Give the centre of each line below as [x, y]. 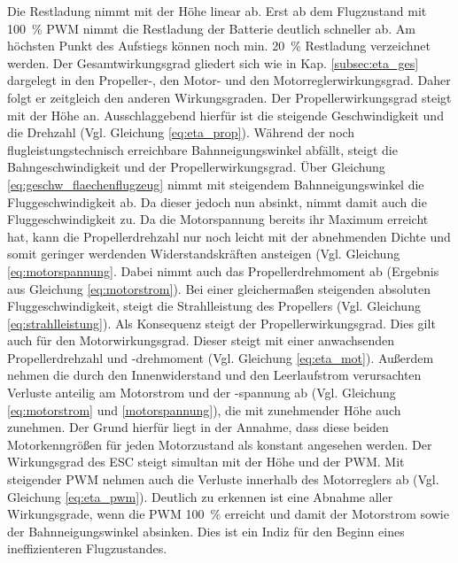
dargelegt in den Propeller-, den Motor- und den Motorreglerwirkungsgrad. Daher [229, 80]
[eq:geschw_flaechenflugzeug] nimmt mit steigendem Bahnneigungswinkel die [216, 184]
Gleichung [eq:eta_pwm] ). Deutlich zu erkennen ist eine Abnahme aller [200, 496]
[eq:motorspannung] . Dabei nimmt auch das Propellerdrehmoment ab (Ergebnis [223, 270]
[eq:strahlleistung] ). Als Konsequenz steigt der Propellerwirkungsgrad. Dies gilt [221, 323]
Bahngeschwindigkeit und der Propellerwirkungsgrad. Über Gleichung [196, 167]
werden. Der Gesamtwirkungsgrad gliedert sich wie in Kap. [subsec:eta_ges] [213, 62]
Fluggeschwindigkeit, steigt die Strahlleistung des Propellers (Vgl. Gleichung [214, 306]
